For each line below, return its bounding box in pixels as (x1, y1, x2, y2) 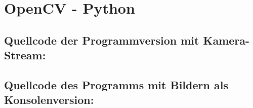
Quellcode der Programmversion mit (4, 32, 199, 48)
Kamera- (203, 32, 250, 48)
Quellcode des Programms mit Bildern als (4, 77, 228, 92)
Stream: (4, 47, 46, 63)
